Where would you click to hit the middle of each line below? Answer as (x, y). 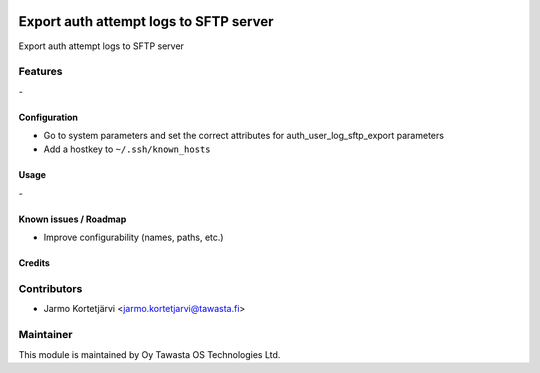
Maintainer (45, 335)
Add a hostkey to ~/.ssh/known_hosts (127, 149)
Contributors (50, 288)
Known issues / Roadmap (72, 219)
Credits (34, 263)
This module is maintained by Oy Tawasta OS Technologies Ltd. (149, 354)
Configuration (48, 117)
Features (40, 72)
